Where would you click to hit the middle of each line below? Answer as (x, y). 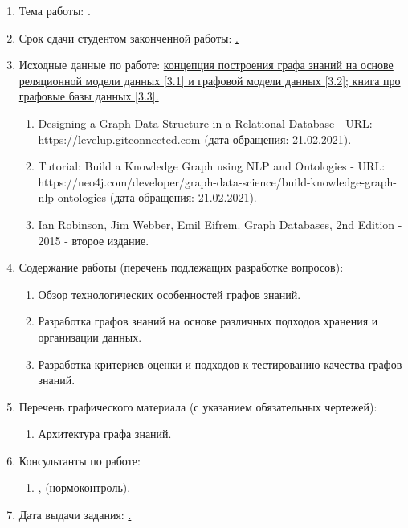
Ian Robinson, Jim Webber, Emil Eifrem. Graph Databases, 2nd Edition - (220, 224)
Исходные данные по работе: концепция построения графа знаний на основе (206, 65)
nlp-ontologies (72, 197)
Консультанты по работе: (80, 460)
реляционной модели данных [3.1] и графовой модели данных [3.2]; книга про (210, 80)
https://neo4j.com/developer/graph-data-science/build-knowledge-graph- (217, 181)
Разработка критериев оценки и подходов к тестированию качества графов (220, 364)
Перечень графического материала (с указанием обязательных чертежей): (198, 406)
